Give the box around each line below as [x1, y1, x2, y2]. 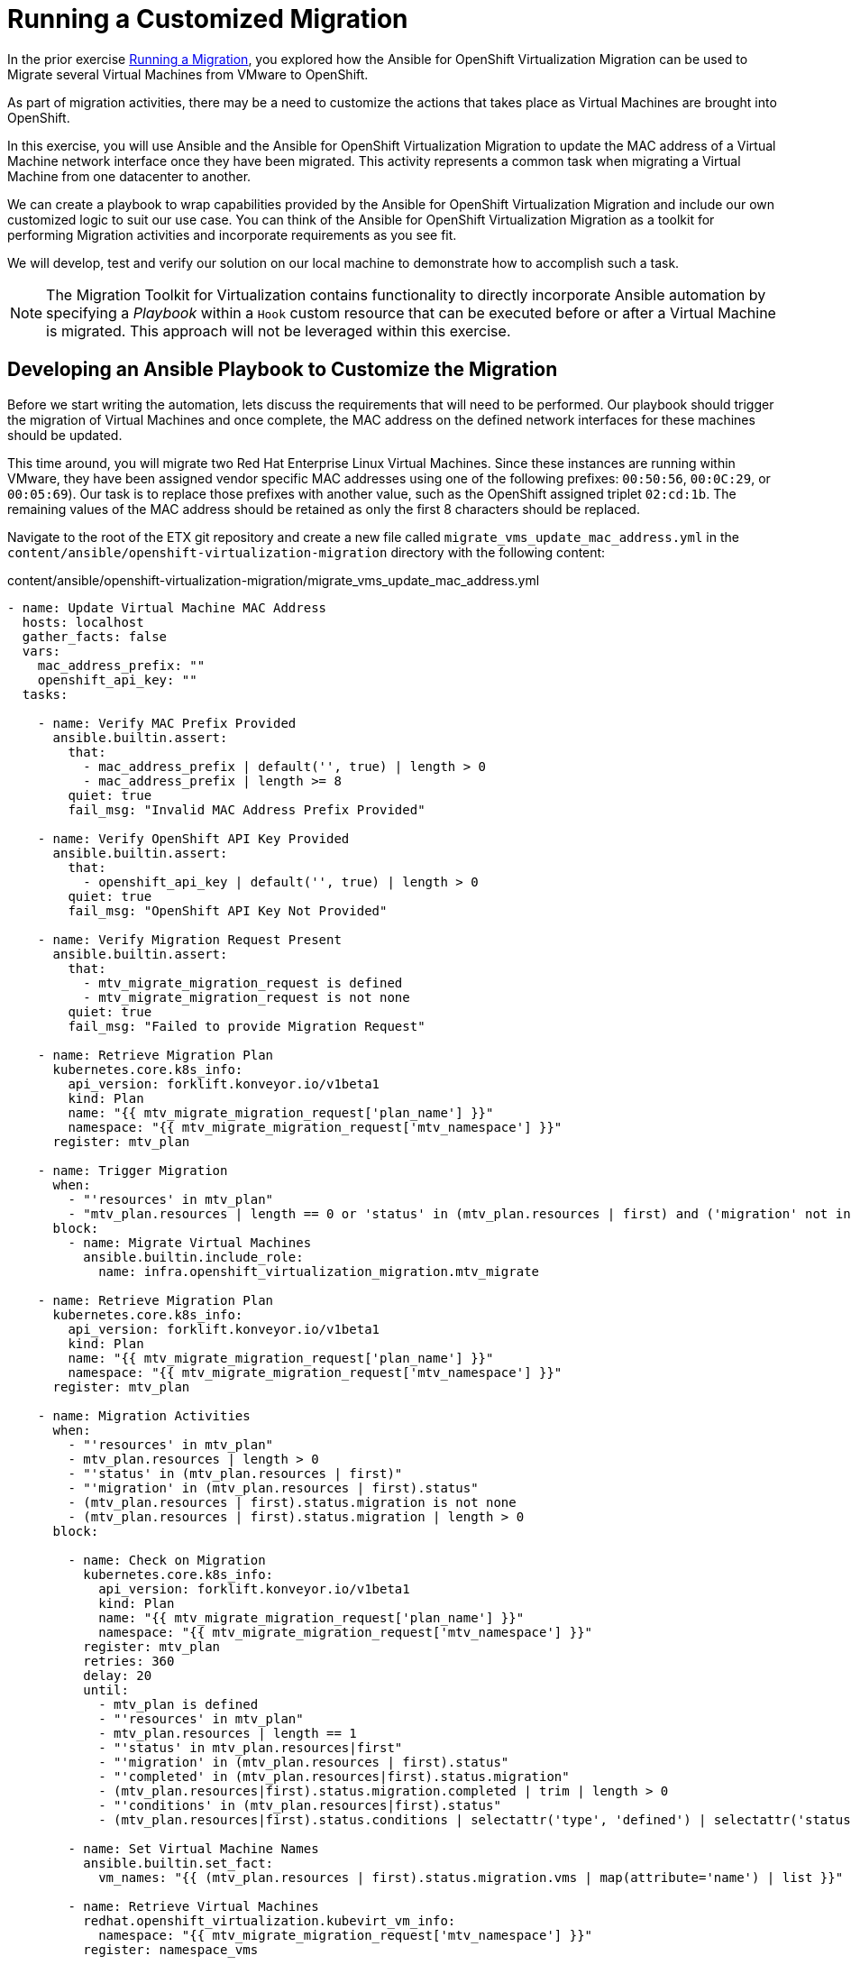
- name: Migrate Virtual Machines [68, 1235, 312, 1250]
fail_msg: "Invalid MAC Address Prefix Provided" [68, 802, 425, 817]
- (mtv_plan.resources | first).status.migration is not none [68, 1494, 517, 1510]
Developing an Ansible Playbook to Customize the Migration [7, 358, 558, 381]
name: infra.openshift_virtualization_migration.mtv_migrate [98, 1263, 540, 1279]
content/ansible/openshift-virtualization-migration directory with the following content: [7, 544, 606, 560]
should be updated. [7, 427, 123, 443]
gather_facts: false [22, 629, 168, 644]
